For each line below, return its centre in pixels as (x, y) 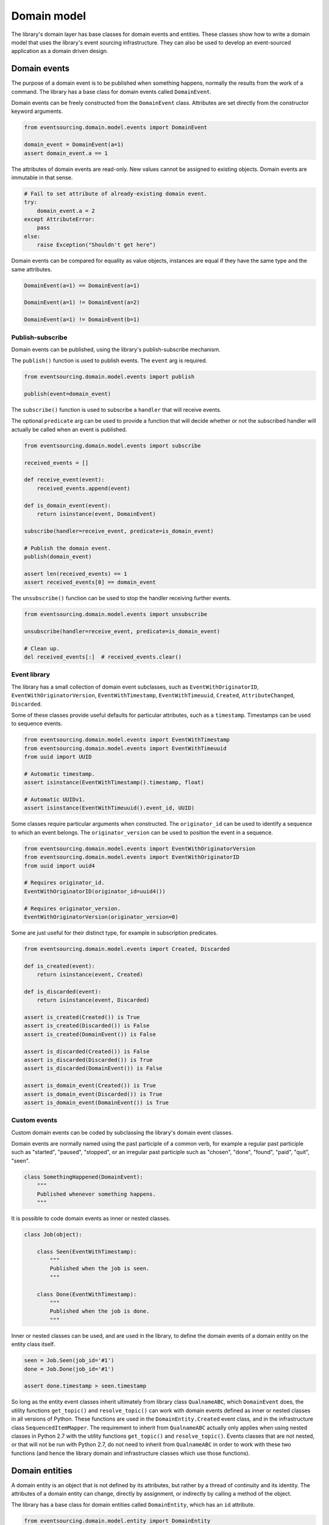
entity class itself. (33, 1344)
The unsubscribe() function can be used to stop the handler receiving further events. (121, 598)
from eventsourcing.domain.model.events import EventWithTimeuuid (125, 748)
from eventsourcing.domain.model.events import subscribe (112, 446)
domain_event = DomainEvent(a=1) (74, 145)
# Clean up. (42, 648)
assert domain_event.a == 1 (66, 153)
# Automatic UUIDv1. (55, 800)
